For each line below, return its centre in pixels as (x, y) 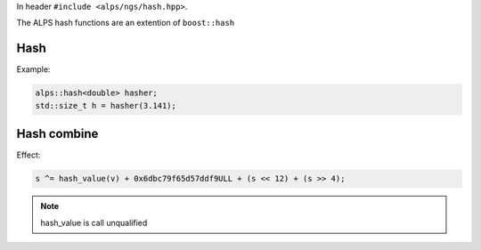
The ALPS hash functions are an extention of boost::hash (126, 23)
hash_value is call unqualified (94, 222)
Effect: (29, 155)
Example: (33, 69)
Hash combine (57, 134)
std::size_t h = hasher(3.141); (106, 105)
